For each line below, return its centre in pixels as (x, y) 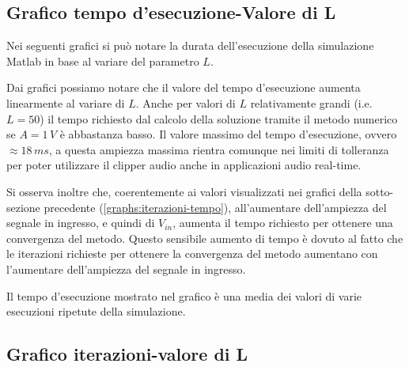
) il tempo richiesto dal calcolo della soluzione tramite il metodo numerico (219, 118)
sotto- (380, 191)
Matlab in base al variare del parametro (103, 61)
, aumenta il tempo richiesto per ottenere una (283, 223)
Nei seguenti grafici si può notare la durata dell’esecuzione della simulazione (190, 45)
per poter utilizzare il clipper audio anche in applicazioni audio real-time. (184, 165)
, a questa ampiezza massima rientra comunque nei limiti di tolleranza (219, 149)
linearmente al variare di (66, 102)
